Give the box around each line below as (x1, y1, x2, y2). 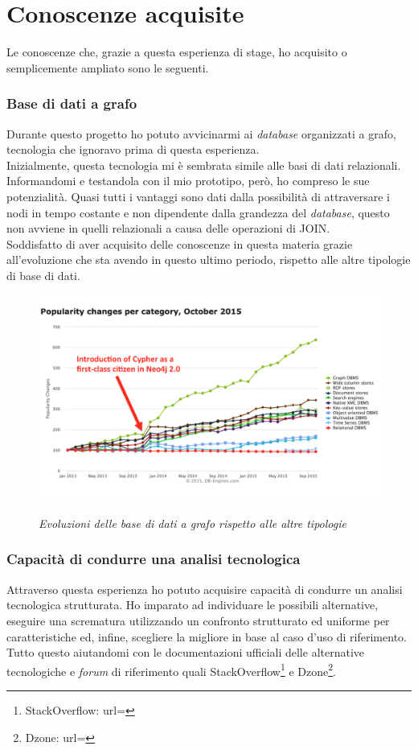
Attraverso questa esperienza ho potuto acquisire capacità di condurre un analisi (6, 580, 403, 597)
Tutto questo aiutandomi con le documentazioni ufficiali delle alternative (6, 644, 365, 661)
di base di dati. (6, 266, 80, 283)
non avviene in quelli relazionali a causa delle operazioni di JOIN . (6, 220, 330, 237)
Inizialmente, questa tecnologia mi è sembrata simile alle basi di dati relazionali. (6, 156, 401, 173)
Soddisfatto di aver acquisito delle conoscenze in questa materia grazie (6, 235, 353, 252)
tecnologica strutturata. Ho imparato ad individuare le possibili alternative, (6, 596, 379, 613)
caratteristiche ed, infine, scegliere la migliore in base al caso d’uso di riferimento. (6, 628, 407, 645)
